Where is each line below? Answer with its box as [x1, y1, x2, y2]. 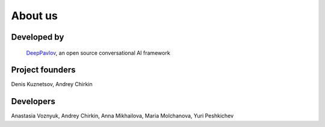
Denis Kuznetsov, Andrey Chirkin [11, 81, 93, 88]
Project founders [11, 65, 76, 75]
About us [11, 9, 58, 22]
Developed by [11, 32, 64, 42]
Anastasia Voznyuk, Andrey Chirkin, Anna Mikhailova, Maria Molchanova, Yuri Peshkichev [11, 112, 234, 120]
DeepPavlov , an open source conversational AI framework [26, 49, 171, 57]
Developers [11, 96, 55, 107]
